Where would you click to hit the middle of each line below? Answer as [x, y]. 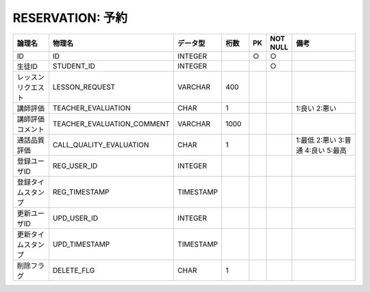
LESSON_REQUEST [84, 87]
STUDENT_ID [74, 66]
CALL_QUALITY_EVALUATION [101, 145]
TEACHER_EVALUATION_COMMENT [111, 123]
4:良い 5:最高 [326, 150]
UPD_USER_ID [75, 218]
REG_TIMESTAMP [81, 192]
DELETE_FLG [74, 270]
